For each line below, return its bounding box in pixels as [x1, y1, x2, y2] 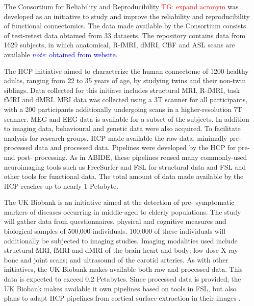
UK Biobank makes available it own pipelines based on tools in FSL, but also [4, 283, 237, 293]
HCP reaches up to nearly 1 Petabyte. [4, 180, 119, 191]
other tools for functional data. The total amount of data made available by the [4, 171, 244, 181]
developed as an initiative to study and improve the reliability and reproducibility [4, 11, 250, 21]
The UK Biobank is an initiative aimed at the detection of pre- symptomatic [4, 197, 234, 207]
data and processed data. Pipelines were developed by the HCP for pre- [34, 142, 250, 153]
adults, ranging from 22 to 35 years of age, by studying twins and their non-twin [4, 75, 246, 86]
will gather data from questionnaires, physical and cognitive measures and [4, 216, 227, 226]
